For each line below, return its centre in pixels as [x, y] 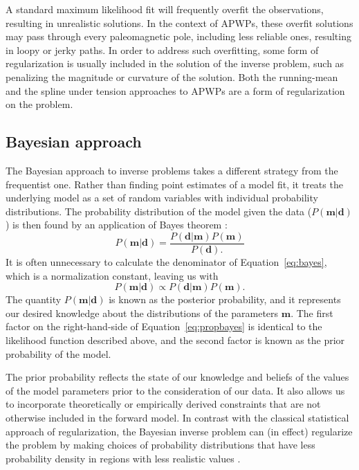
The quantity [34, 299]
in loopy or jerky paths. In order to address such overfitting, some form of [162, 49]
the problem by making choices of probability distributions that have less [160, 445]
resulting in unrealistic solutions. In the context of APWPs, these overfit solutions [179, 22]
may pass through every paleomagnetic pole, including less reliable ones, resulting [178, 36]
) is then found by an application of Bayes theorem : [117, 225]
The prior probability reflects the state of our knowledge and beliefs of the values [177, 377]
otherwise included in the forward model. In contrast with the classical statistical [177, 417]
